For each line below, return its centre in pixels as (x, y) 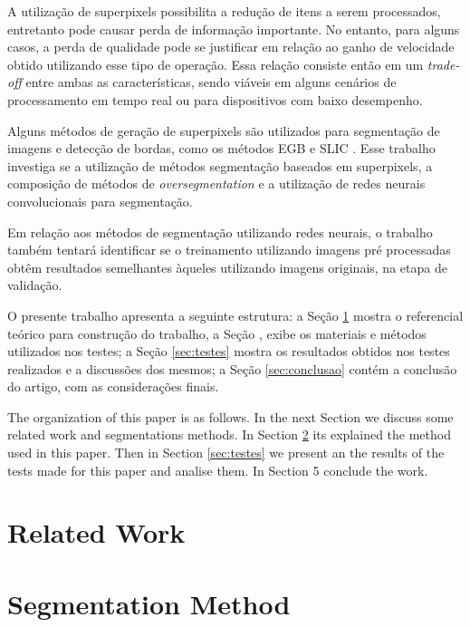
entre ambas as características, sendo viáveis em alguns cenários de (211, 82)
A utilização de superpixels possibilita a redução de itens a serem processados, (224, 11)
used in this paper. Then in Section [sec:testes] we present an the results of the (226, 453)
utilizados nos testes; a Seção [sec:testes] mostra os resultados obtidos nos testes (229, 351)
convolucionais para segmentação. (100, 201)
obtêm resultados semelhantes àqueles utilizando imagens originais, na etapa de (227, 267)
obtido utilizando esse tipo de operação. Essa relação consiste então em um (216, 64)
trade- (443, 64)
